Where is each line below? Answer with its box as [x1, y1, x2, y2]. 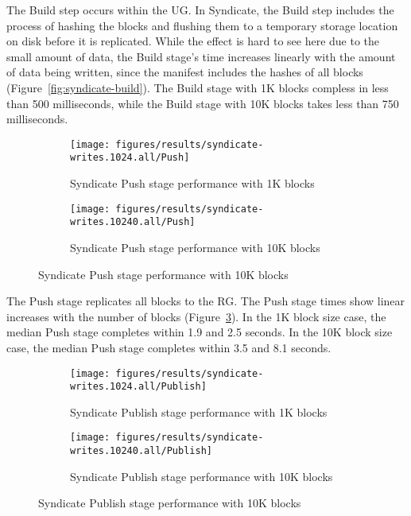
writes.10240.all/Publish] [70, 445, 212, 457]
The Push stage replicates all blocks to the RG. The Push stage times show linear [6, 293, 405, 309]
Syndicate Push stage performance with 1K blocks [70, 175, 315, 192]
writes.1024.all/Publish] [70, 381, 207, 393]
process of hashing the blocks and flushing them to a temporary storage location [6, 17, 398, 33]
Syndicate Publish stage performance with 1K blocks [70, 403, 328, 420]
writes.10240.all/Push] [70, 216, 196, 228]
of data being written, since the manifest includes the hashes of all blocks [6, 64, 363, 80]
